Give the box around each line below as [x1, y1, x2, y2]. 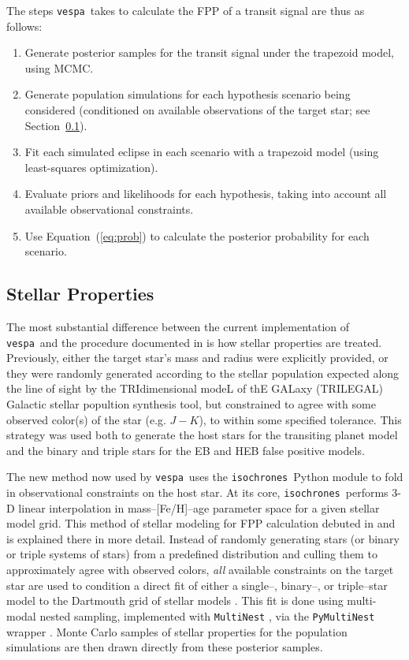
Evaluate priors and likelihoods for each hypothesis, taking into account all [24, 185, 387, 202]
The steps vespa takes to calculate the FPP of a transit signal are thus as [6, 2, 365, 18]
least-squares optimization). [24, 158, 158, 175]
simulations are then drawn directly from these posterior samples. [6, 639, 323, 655]
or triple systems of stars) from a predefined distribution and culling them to [6, 546, 377, 562]
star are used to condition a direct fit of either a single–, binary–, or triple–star [6, 576, 388, 593]
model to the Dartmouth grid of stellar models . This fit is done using [6, 592, 344, 609]
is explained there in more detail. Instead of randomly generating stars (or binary [6, 530, 400, 546]
